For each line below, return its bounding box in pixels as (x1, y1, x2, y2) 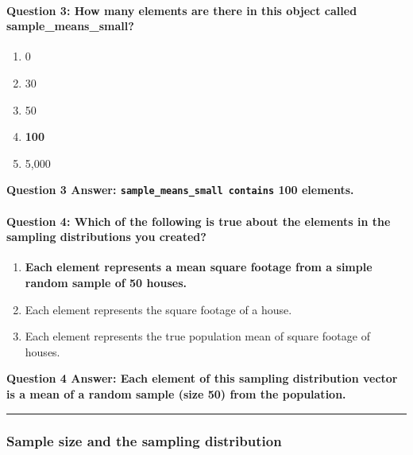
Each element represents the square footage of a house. (25, 301, 292, 317)
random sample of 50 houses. (25, 274, 187, 290)
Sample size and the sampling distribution (6, 431, 282, 451)
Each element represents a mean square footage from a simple (25, 259, 372, 275)
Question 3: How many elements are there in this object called (6, 2, 357, 18)
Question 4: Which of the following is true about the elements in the (6, 212, 391, 229)
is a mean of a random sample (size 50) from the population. (6, 385, 346, 402)
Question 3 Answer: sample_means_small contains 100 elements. (6, 181, 354, 198)
